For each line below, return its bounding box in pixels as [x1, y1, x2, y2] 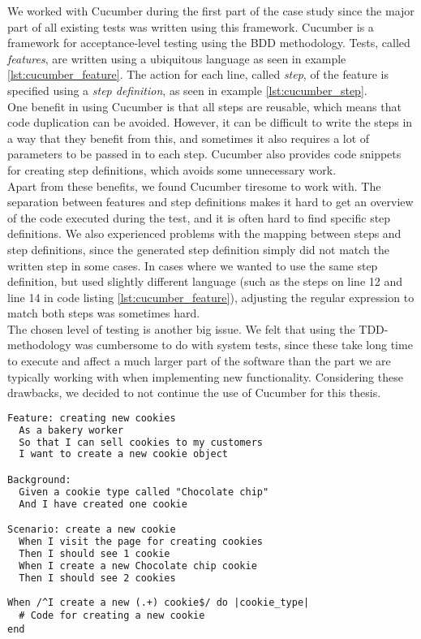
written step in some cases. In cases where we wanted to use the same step [7, 257, 378, 274]
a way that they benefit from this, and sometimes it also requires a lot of [7, 129, 370, 146]
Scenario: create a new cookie [7, 524, 176, 536]
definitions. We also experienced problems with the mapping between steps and [7, 225, 402, 242]
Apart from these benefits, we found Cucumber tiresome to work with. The [7, 177, 381, 194]
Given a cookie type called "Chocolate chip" [19, 486, 269, 498]
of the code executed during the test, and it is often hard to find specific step [7, 209, 391, 226]
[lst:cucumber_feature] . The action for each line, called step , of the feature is [7, 66, 389, 83]
